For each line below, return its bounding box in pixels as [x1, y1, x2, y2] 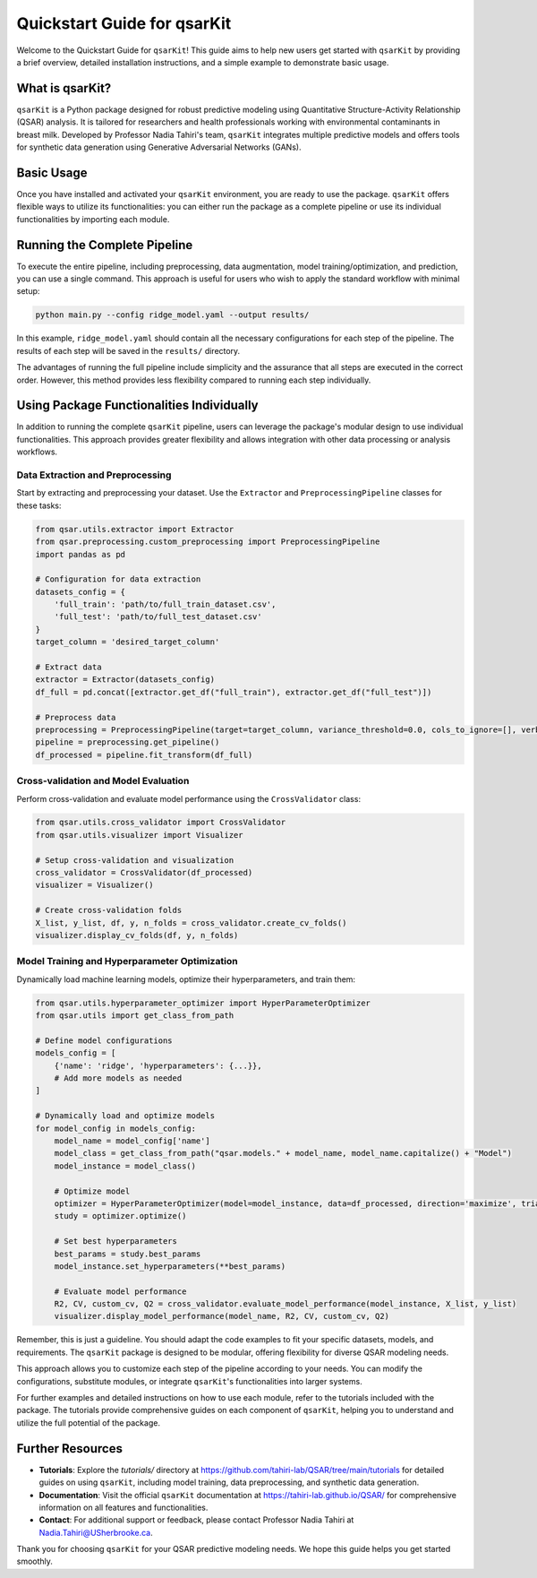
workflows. [16, 446, 58, 457]
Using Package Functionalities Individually [16, 398, 259, 413]
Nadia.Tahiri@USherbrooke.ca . [38, 1527, 153, 1538]
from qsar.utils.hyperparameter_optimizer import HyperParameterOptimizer [35, 997, 371, 1008]
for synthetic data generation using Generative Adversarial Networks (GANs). [16, 142, 302, 152]
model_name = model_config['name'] [54, 1136, 210, 1146]
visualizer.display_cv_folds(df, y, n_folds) [35, 930, 239, 940]
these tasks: [16, 500, 62, 511]
